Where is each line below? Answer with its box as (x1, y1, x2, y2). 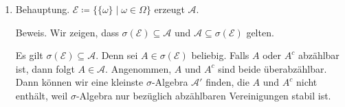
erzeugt (154, 2, 185, 16)
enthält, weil (15, 88, 68, 102)
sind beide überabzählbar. (218, 61, 327, 75)
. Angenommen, (105, 61, 172, 75)
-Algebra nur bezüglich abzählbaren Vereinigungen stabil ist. (76, 88, 331, 102)
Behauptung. (15, 2, 70, 16)
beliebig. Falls (191, 48, 249, 62)
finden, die (205, 75, 249, 89)
